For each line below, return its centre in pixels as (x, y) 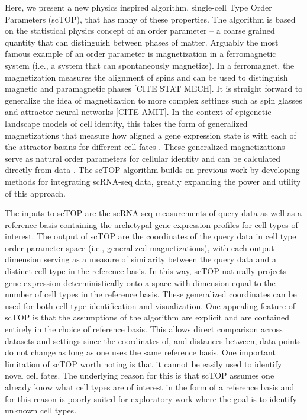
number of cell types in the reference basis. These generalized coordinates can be (151, 294)
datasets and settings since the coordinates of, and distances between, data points (153, 340)
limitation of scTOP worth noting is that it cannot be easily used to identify (143, 363)
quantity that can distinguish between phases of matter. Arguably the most (142, 42)
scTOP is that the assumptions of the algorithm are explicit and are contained (147, 317)
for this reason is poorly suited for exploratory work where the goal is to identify (151, 398)
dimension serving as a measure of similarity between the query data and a (141, 259)
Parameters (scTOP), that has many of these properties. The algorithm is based (150, 19)
